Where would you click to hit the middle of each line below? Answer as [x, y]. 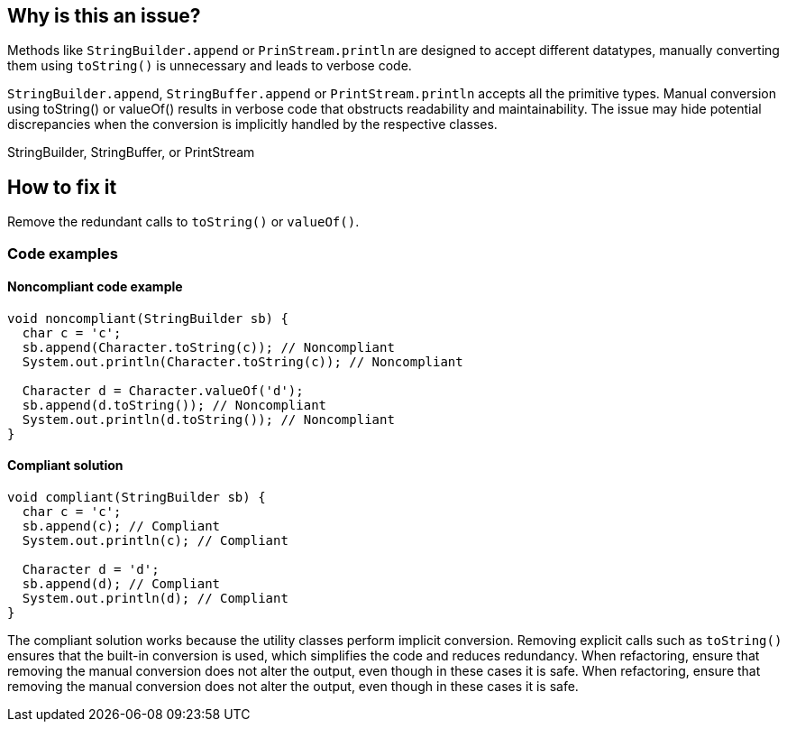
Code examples [63, 253]
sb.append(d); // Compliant [121, 584]
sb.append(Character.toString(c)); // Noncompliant [208, 347]
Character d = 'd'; [91, 570]
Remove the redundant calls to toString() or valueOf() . [183, 222]
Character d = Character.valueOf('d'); [163, 390]
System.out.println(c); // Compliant [155, 541]
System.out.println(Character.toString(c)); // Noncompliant [243, 361]
